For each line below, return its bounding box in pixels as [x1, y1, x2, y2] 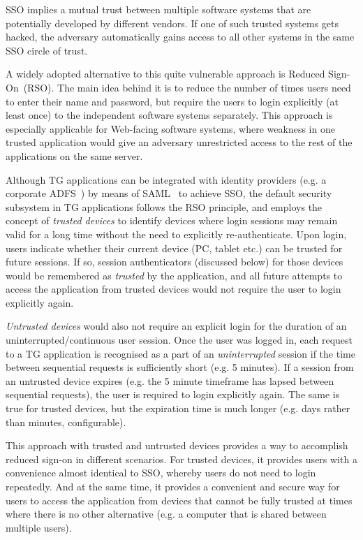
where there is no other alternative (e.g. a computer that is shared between [6, 506, 327, 521]
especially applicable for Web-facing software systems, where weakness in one [6, 121, 335, 136]
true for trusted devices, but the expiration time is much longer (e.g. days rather [6, 401, 350, 416]
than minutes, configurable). [6, 414, 126, 429]
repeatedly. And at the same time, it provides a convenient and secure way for [6, 479, 340, 493]
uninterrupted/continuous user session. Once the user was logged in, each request [6, 333, 353, 347]
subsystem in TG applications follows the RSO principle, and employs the [6, 199, 323, 214]
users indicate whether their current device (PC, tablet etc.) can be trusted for [6, 240, 343, 255]
